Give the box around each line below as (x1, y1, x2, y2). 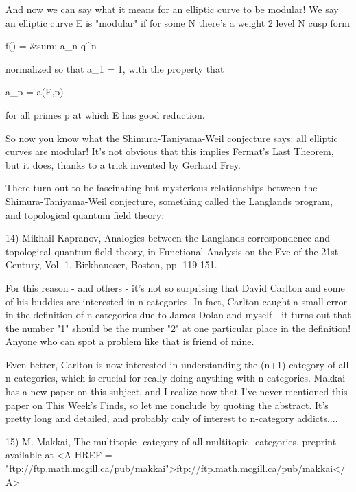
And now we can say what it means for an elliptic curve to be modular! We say (5, 2, 339, 16)
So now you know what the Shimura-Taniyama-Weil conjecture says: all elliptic (5, 130, 338, 145)
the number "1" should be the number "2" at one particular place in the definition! (5, 320, 351, 335)
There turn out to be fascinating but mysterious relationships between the (5, 180, 318, 195)
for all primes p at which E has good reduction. (5, 107, 205, 121)
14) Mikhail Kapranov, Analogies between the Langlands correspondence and (5, 231, 331, 245)
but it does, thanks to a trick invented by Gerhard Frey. (5, 157, 241, 172)
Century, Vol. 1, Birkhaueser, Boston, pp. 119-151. (5, 257, 217, 272)
